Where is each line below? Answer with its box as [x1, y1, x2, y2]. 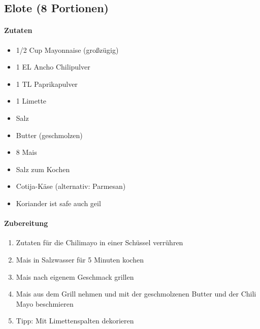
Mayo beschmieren [16, 298, 74, 309]
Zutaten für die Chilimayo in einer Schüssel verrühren [16, 237, 183, 248]
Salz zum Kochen [16, 163, 70, 174]
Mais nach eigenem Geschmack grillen [16, 271, 134, 282]
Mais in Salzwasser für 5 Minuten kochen [16, 254, 144, 265]
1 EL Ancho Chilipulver [16, 61, 90, 72]
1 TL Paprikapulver [16, 78, 78, 89]
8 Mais [16, 147, 37, 157]
